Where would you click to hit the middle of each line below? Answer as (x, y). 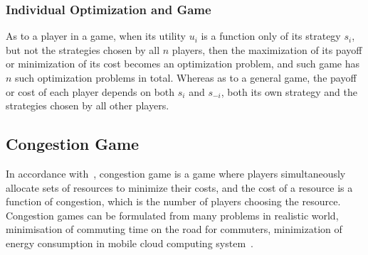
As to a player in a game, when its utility (96, 36)
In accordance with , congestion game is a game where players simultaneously (176, 173)
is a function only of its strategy (271, 36)
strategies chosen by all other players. (88, 105)
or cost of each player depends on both (90, 91)
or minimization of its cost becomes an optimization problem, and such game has (183, 64)
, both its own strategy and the (289, 91)
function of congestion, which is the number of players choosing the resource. (173, 201)
